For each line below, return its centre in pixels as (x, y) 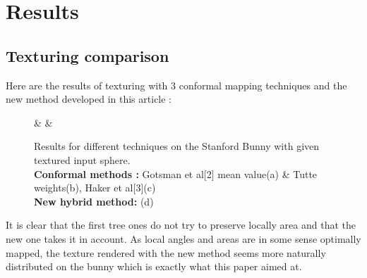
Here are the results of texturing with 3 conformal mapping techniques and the (176, 85)
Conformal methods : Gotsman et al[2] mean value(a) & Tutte (176, 173)
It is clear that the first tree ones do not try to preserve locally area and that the (181, 225)
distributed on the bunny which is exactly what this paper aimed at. (154, 266)
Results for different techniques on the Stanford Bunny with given (177, 146)
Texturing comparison (88, 55)
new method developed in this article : (89, 99)
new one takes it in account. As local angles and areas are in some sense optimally (183, 238)
